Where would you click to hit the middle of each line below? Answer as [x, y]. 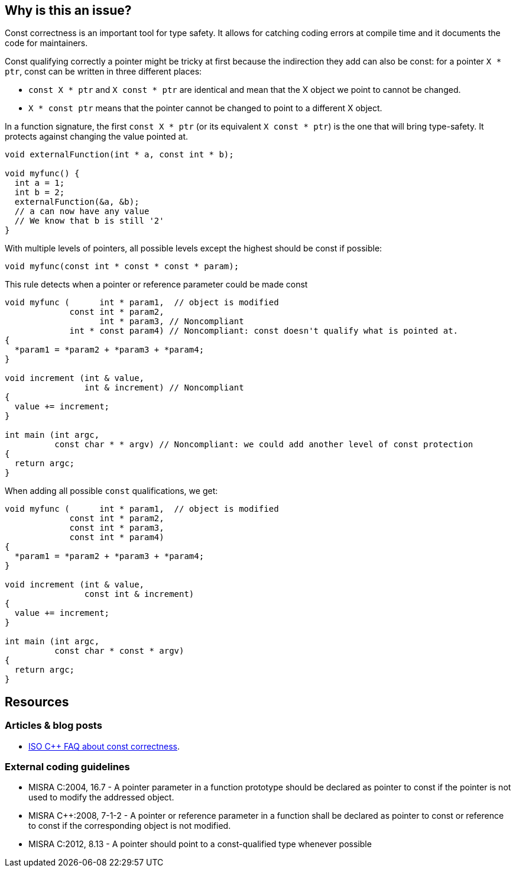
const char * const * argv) [119, 651]
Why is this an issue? [68, 10]
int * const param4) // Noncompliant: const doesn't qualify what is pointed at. [264, 331]
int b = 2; [40, 193]
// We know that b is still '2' [89, 221]
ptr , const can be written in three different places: [103, 72]
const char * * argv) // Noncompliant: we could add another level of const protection [264, 445]
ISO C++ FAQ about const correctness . [104, 746]
